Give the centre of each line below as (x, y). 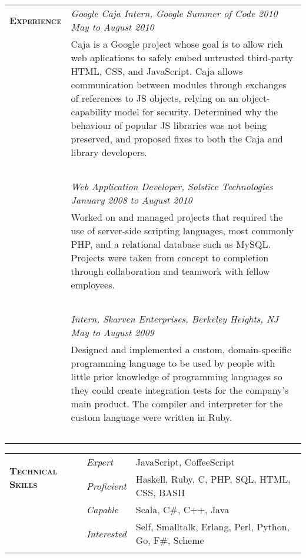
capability (91, 112)
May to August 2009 (112, 332)
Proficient (106, 486)
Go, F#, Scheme (170, 540)
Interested (106, 533)
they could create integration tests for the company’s (180, 390)
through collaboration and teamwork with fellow (170, 271)
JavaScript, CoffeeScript (185, 462)
